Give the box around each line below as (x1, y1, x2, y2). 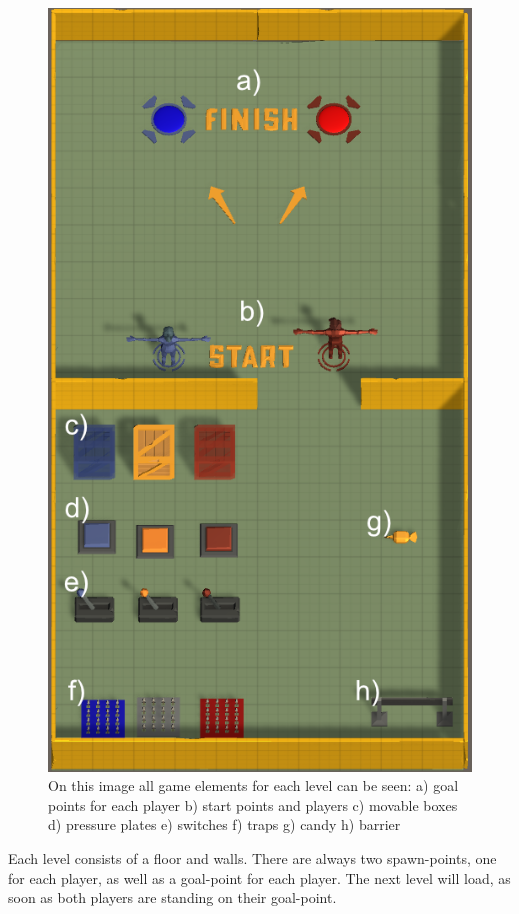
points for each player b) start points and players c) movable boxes (48, 794, 458, 815)
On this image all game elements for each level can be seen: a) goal (48, 775, 459, 796)
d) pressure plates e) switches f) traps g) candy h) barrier (48, 814, 401, 835)
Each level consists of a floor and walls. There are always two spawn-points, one (8, 848, 497, 869)
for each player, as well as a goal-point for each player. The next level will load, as (8, 867, 511, 888)
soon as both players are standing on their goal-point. (8, 887, 337, 908)
